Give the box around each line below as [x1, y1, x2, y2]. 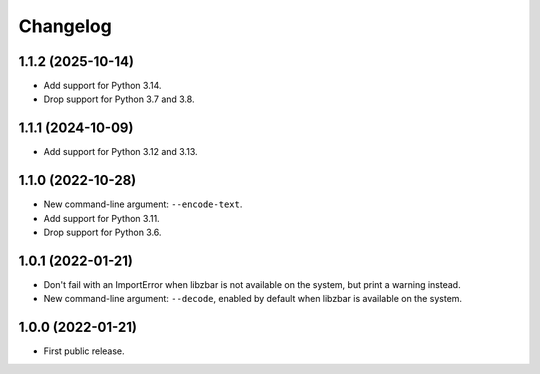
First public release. [43, 345, 125, 357]
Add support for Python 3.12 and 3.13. [43, 146, 198, 158]
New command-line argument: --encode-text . [43, 198, 243, 210]
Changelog [18, 15, 112, 37]
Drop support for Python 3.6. [43, 226, 162, 239]
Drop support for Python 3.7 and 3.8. [43, 93, 195, 105]
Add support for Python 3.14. [43, 80, 162, 92]
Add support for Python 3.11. [43, 212, 160, 224]
